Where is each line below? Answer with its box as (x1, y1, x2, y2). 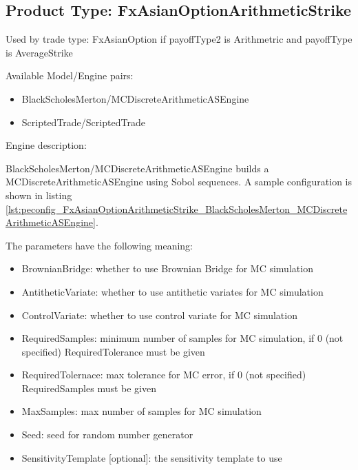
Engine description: (6, 138, 87, 152)
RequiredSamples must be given (21, 380, 157, 395)
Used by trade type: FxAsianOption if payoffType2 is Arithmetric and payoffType (6, 32, 352, 46)
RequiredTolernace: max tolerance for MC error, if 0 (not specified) (21, 367, 306, 382)
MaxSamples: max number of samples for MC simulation (21, 404, 262, 418)
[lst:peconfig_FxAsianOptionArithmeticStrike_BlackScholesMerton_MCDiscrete (6, 201, 348, 216)
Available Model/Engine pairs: (6, 68, 134, 83)
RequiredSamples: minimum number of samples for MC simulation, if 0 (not (21, 331, 344, 345)
